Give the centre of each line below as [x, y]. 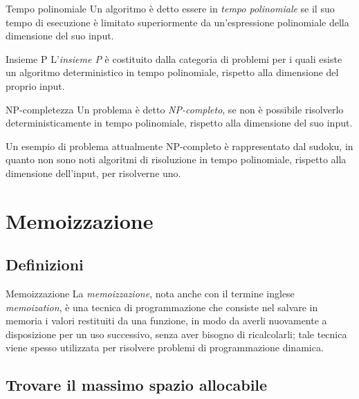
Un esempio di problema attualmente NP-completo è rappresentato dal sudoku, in [179, 146]
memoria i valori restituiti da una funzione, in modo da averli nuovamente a [166, 321]
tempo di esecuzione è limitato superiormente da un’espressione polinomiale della [177, 22]
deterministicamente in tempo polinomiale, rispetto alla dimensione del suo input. [179, 123]
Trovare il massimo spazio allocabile [137, 385]
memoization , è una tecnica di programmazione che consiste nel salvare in [162, 307]
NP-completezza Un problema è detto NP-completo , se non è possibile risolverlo [175, 109]
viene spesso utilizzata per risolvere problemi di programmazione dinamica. [165, 347]
